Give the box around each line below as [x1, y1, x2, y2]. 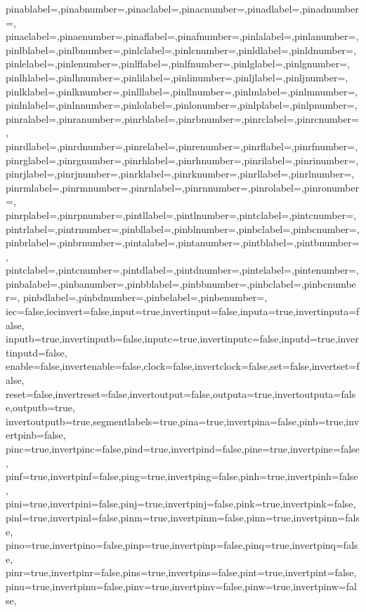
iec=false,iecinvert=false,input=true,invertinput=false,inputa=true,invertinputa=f [6, 304, 360, 319]
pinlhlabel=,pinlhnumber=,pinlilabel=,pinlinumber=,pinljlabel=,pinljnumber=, [6, 69, 348, 84]
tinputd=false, [6, 345, 67, 359]
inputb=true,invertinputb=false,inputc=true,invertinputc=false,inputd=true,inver [6, 331, 359, 346]
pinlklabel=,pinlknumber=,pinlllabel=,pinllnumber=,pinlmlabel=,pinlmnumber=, [6, 84, 358, 98]
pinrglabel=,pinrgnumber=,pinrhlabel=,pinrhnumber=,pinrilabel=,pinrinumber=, [6, 152, 359, 167]
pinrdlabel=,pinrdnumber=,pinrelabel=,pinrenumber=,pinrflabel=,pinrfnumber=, [6, 138, 358, 153]
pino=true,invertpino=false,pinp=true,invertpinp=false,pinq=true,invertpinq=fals [6, 538, 358, 552]
